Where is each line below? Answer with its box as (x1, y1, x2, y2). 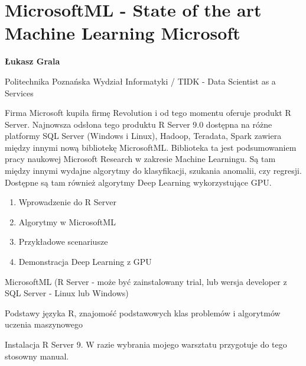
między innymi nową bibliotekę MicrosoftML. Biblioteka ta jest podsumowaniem (5, 141, 297, 153)
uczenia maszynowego (5, 318, 83, 331)
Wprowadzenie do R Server (18, 196, 116, 208)
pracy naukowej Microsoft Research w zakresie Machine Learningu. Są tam (5, 153, 276, 165)
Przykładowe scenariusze (18, 235, 108, 248)
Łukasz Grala (5, 55, 60, 67)
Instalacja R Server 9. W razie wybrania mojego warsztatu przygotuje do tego (5, 338, 287, 350)
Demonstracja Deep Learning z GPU (18, 255, 152, 268)
